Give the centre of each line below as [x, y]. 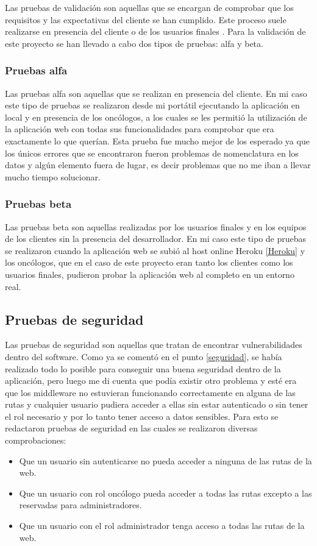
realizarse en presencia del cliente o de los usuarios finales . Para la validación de [155, 31]
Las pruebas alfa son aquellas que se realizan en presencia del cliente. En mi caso [156, 93]
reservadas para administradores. [80, 505]
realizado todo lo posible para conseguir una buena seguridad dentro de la [143, 368]
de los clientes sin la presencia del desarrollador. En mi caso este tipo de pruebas [156, 239]
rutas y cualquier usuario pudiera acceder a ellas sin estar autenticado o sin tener [157, 404]
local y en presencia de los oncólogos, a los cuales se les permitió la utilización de [156, 117]
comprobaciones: [36, 440]
